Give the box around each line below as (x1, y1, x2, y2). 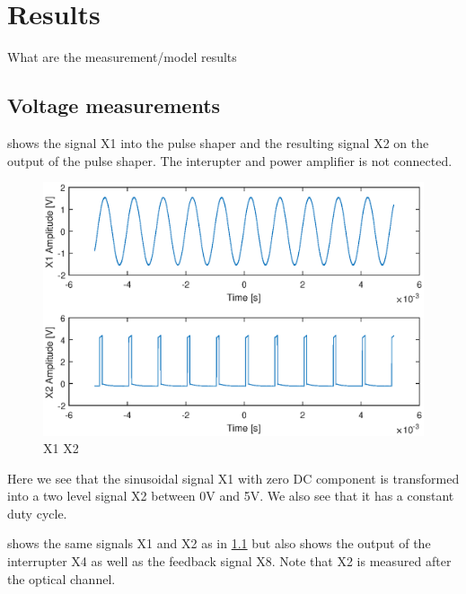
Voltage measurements (7, 92, 221, 119)
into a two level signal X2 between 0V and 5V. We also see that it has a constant (7, 486, 454, 505)
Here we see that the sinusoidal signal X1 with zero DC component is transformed (7, 468, 460, 487)
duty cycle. (7, 503, 67, 522)
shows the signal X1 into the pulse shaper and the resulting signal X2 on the (7, 133, 429, 152)
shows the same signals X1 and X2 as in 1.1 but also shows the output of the (7, 534, 431, 553)
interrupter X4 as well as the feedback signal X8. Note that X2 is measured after (7, 552, 452, 571)
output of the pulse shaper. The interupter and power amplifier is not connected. (7, 151, 453, 170)
